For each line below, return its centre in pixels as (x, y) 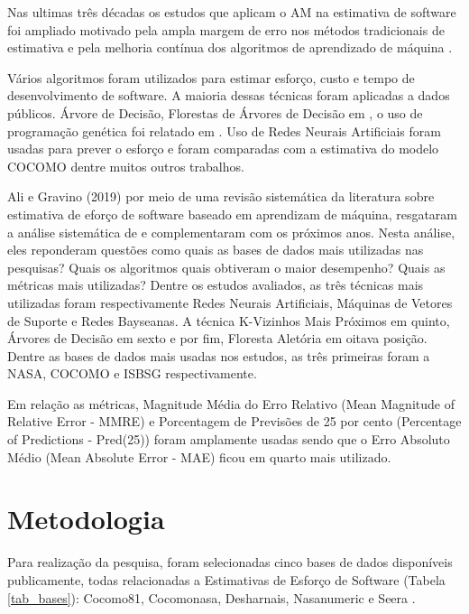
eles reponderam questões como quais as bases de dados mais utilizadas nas (216, 250)
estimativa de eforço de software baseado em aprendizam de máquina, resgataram (232, 214)
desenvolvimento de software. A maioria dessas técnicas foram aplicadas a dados (229, 95)
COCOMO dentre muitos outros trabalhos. (126, 166)
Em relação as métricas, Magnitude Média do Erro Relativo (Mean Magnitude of (231, 403)
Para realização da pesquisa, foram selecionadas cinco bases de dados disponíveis (230, 562)
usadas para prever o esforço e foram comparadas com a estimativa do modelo (223, 149)
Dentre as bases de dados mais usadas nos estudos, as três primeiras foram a (219, 355)
